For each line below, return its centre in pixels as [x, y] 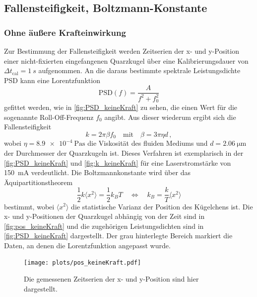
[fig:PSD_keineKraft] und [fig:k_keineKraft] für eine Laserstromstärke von [118, 162]
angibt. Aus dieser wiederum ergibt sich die [170, 117]
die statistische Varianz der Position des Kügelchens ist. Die [162, 206]
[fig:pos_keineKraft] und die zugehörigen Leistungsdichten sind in [104, 226]
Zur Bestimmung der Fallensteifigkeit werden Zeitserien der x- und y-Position [122, 51]
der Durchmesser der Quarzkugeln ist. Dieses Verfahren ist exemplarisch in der [124, 153]
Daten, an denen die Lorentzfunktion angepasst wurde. [87, 245]
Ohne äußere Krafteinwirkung [65, 32]
